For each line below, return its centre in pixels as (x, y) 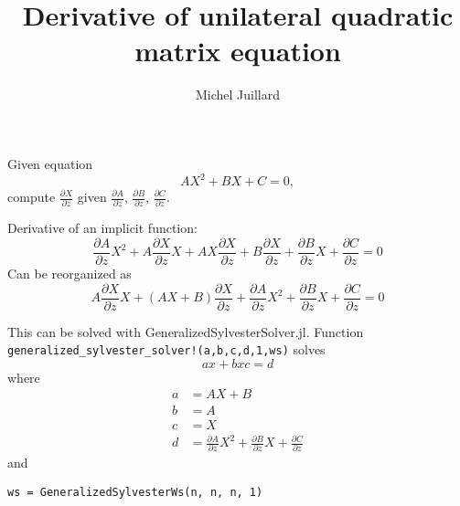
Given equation (50, 163)
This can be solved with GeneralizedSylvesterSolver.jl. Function (186, 331)
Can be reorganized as (70, 273)
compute (32, 196)
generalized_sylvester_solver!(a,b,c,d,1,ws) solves (166, 349)
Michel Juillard (238, 95)
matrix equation (238, 51)
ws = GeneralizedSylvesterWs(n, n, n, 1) (135, 493)
